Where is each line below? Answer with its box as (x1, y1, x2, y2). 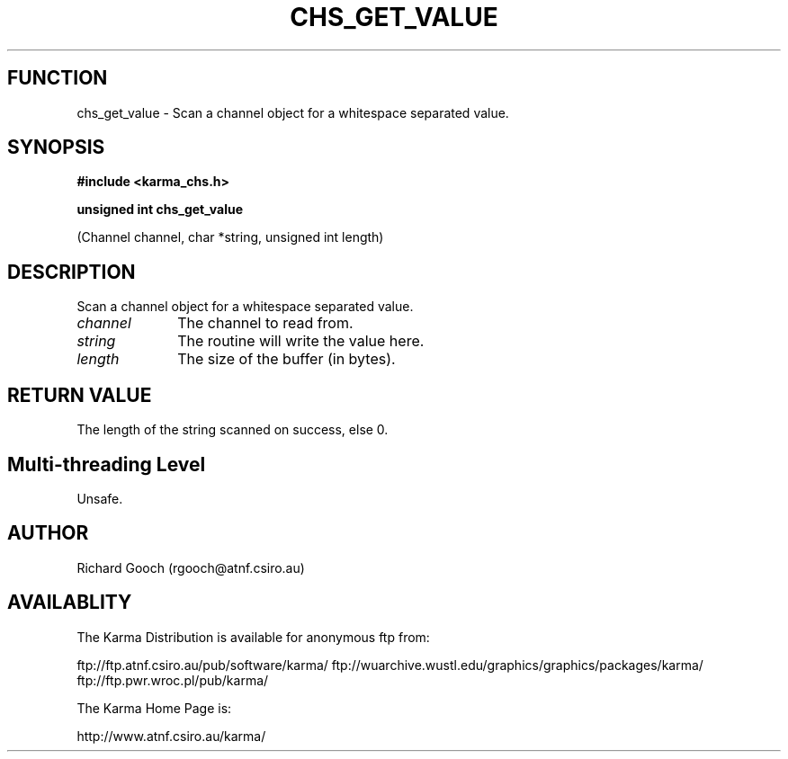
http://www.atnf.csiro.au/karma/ (76, 728, 266, 744)
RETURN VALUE (7, 383, 152, 406)
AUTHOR (7, 522, 89, 545)
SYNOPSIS (7, 136, 105, 159)
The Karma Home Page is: (76, 700, 232, 716)
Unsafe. (76, 490, 123, 506)
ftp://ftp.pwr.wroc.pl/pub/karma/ (76, 672, 269, 688)
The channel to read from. (177, 314, 354, 333)
